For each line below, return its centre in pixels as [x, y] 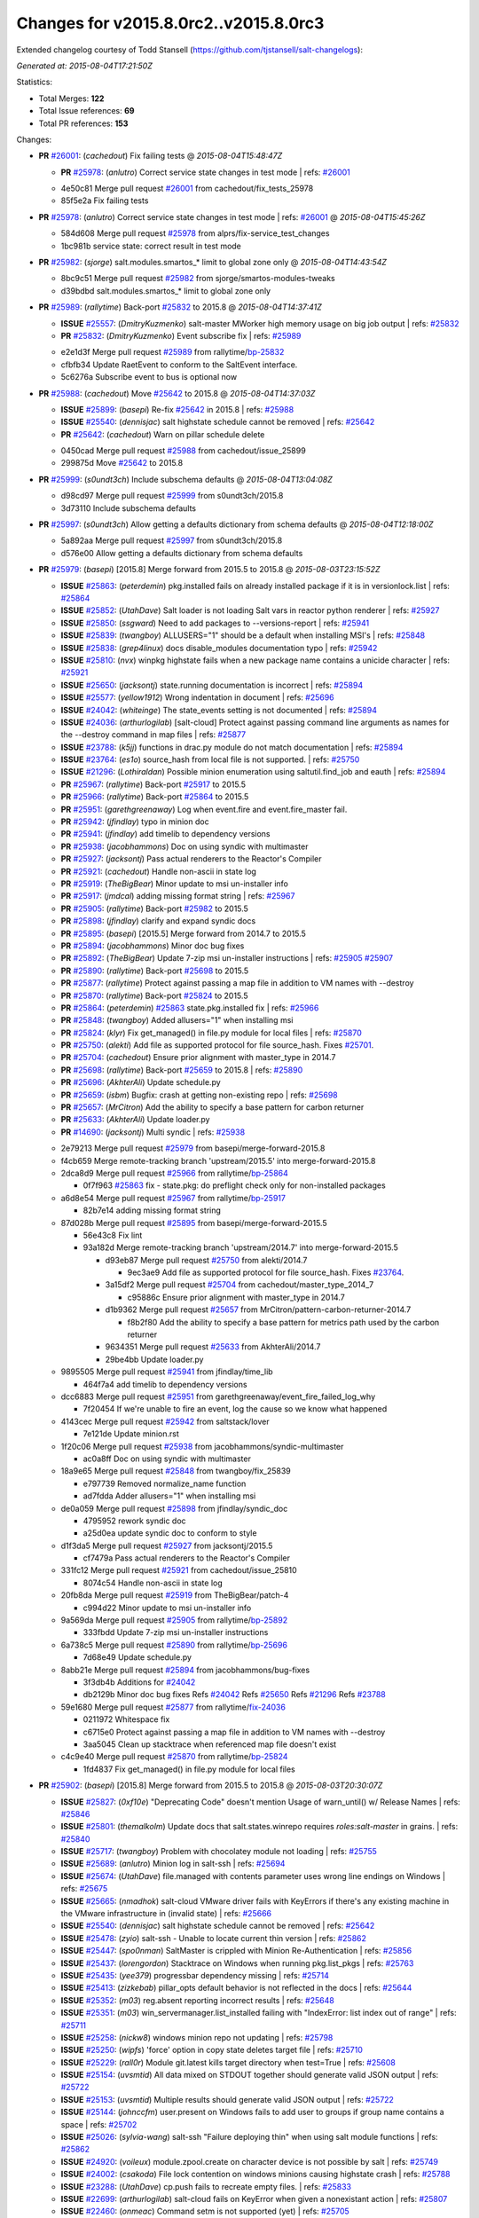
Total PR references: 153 [83, 123]
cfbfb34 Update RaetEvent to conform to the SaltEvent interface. [179, 365]
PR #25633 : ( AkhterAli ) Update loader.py [135, 1120]
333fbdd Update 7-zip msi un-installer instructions [176, 1632]
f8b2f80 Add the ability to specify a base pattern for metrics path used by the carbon [283, 1322]
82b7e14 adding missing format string [152, 1210]
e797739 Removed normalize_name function [165, 1483]
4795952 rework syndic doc [134, 1521]
